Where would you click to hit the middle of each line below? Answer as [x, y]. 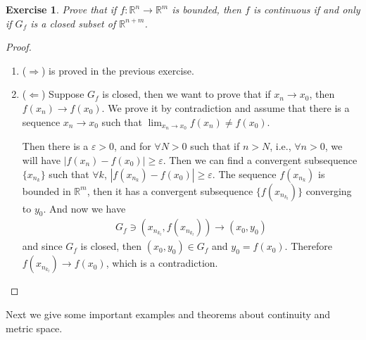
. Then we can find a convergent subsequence [260, 160]
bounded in [46, 190]
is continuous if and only [307, 9]
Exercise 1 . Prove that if [61, 9]
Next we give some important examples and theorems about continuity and [168, 314]
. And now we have [84, 208]
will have [41, 160]
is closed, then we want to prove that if [187, 94]
